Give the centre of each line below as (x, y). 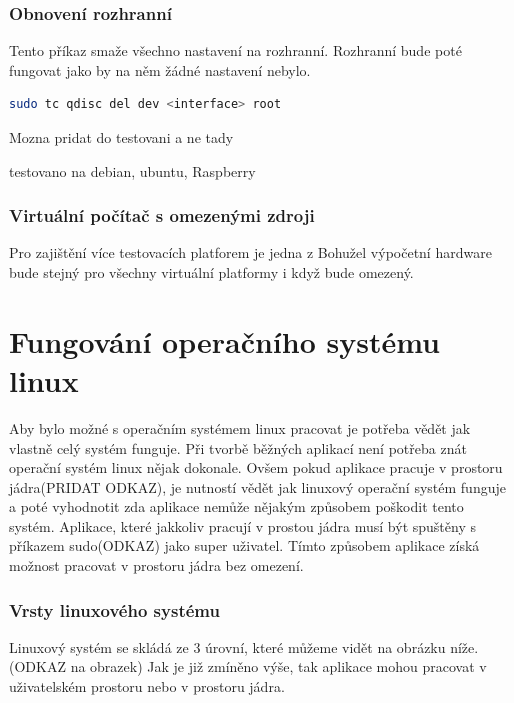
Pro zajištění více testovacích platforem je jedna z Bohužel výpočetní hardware (250, 252)
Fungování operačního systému (225, 340)
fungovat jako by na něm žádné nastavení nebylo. (160, 69)
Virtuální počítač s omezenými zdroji (162, 215)
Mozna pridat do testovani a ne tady (121, 137)
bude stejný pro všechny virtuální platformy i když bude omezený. (211, 272)
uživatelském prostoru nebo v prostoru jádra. (147, 686)
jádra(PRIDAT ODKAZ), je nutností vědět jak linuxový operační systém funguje (257, 486)
